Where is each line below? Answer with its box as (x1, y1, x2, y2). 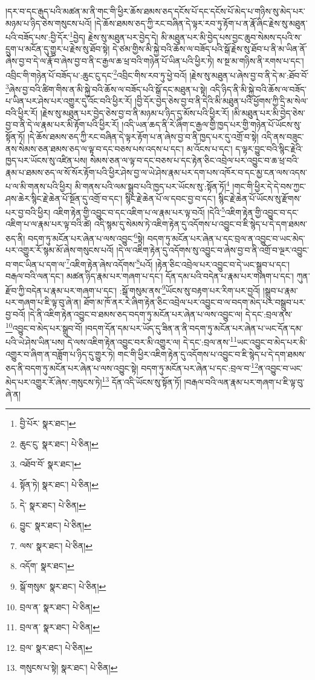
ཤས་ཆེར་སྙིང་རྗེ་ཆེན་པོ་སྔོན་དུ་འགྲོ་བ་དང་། (5, 192, 123, 204)
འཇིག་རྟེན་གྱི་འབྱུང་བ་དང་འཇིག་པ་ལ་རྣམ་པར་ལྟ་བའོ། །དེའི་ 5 (53, 204, 225, 218)
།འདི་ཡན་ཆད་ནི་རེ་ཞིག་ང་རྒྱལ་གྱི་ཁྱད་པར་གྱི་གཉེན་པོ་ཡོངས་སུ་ (122, 118, 302, 131)
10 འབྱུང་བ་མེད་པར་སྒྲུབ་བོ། (5, 320, 83, 334)
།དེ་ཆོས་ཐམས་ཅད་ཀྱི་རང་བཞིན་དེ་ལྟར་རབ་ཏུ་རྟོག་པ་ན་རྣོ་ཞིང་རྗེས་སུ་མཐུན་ (94, 16, 308, 29)
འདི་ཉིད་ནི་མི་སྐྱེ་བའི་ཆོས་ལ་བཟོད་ (210, 82, 307, 95)
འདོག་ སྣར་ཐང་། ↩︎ (19, 559, 74, 572)
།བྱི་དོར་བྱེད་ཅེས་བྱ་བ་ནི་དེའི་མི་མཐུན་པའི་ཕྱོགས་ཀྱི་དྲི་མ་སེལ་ (135, 95, 308, 107)
